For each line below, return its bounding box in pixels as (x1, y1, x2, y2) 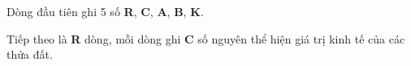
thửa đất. (6, 46, 53, 63)
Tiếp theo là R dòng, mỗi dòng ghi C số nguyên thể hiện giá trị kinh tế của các (6, 30, 405, 47)
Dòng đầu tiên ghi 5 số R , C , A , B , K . (6, 3, 204, 19)
